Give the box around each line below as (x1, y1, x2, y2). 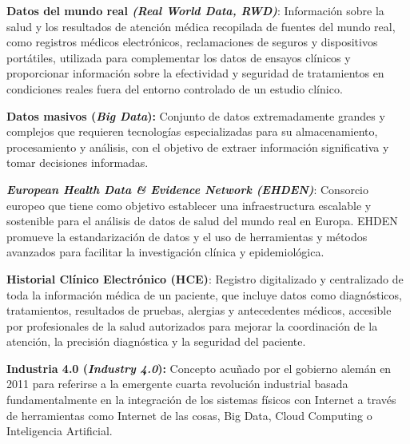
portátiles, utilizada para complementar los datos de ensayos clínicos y (6, 49, 351, 65)
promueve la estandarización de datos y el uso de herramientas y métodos (6, 228, 368, 244)
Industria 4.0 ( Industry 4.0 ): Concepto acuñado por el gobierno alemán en (6, 359, 392, 376)
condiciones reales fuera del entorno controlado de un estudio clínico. (6, 80, 343, 97)
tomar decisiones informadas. (6, 154, 149, 171)
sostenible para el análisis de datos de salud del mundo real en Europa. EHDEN (6, 212, 398, 229)
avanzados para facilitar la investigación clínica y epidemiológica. (6, 244, 324, 260)
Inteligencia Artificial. (6, 422, 113, 439)
